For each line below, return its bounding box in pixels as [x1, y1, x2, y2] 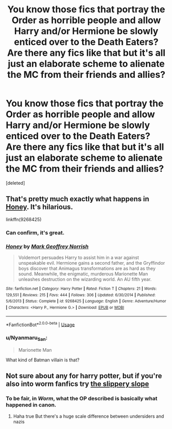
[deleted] [6, 180, 25, 186]
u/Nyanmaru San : [6, 334, 48, 342]
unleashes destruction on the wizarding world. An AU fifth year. [18, 276, 152, 282]
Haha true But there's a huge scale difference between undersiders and [13, 413, 164, 419]
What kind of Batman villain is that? [6, 357, 80, 363]
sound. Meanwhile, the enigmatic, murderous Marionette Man [18, 270, 149, 277]
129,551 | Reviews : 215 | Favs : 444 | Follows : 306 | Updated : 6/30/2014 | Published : [6, 292, 156, 297]
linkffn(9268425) [6, 216, 42, 222]
